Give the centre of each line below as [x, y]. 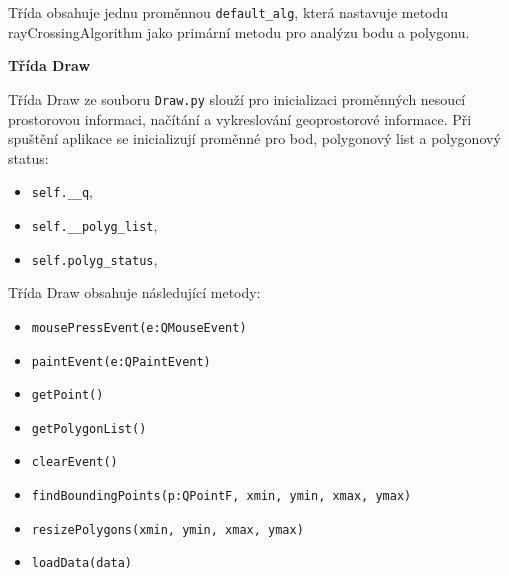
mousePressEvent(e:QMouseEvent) [139, 327]
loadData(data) [82, 563]
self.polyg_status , [94, 258]
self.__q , [62, 191]
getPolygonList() [89, 428]
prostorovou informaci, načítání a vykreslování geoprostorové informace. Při [240, 118]
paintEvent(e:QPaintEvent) [121, 361]
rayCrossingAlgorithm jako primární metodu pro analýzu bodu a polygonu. [239, 31]
